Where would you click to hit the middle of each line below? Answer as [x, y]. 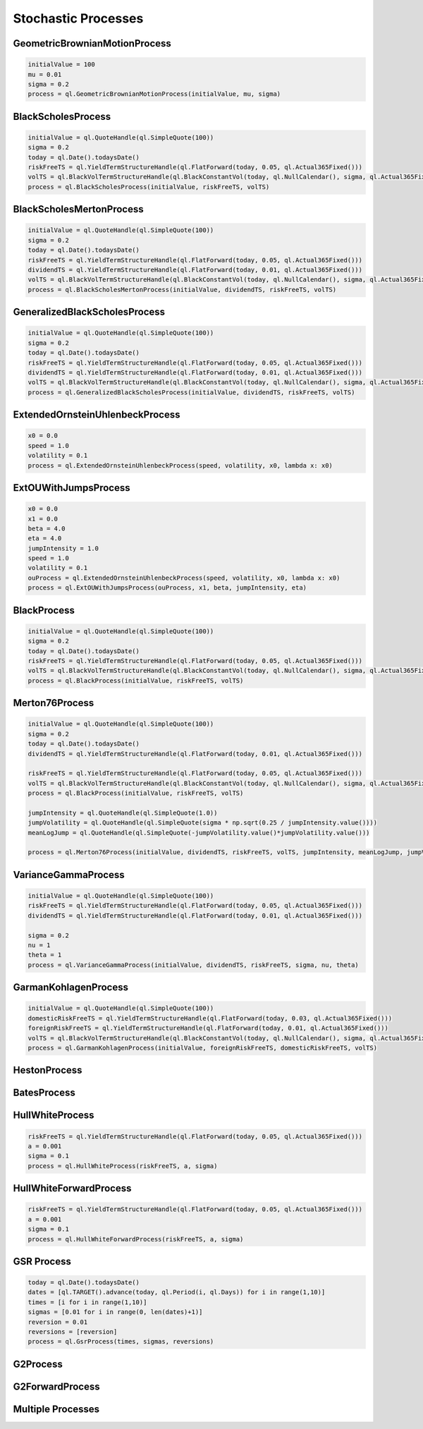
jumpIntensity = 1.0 [63, 548]
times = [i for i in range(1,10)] [87, 1302]
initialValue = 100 [61, 65]
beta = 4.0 [47, 528]
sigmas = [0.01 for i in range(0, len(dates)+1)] [115, 1312]
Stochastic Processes [78, 18]
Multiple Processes [56, 1409]
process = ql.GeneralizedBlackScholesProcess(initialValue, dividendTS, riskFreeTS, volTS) [191, 392]
